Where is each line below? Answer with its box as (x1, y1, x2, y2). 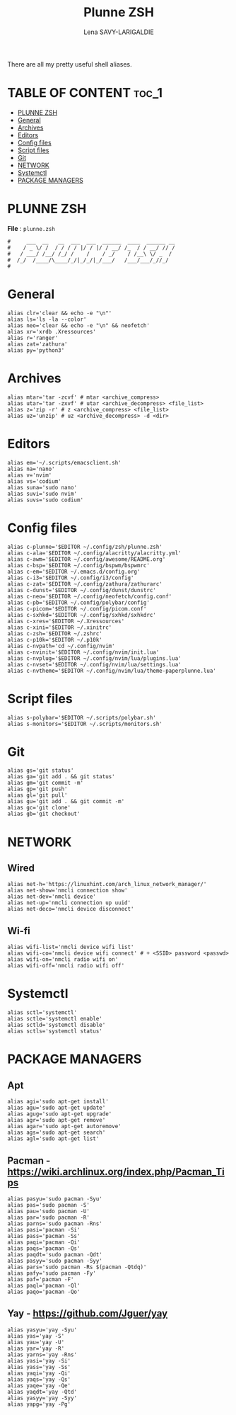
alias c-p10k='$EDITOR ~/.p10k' (7, 636, 102, 643)
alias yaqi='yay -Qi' (7, 1370, 71, 1377)
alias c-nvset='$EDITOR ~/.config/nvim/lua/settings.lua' (7, 661, 182, 668)
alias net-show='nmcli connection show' (7, 887, 129, 894)
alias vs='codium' (7, 477, 61, 485)
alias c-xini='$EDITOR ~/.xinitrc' (7, 624, 112, 631)
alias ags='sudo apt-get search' (7, 1129, 106, 1137)
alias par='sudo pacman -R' (7, 1214, 90, 1221)
